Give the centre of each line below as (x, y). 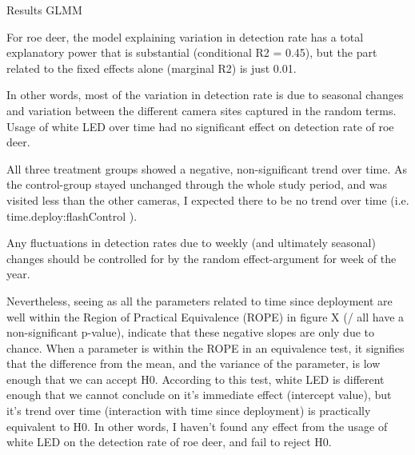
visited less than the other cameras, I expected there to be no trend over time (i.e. (208, 200)
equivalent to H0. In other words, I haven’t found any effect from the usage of (197, 426)
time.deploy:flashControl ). (72, 216)
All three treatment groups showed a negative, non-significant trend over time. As (207, 168)
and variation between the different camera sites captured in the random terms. (202, 110)
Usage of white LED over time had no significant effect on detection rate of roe (200, 126)
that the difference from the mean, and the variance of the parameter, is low (194, 363)
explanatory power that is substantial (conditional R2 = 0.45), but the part (192, 52)
